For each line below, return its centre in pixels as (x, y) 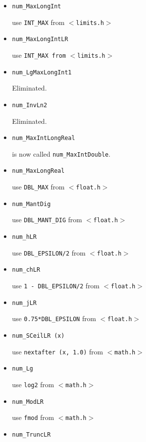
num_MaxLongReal (38, 171)
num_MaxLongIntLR (40, 39)
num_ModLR (28, 402)
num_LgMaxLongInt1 (42, 72)
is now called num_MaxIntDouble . (61, 153)
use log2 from (33, 384)
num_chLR (26, 270)
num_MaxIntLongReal (43, 138)
